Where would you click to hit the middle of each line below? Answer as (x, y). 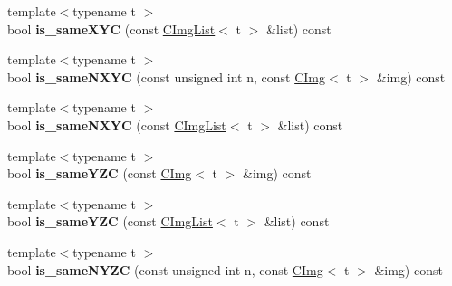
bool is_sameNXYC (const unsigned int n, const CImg (166, 76)
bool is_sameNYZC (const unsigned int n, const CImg (165, 269)
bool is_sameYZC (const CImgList (110, 221)
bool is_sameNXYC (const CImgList (117, 124)
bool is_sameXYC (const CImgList (111, 29)
